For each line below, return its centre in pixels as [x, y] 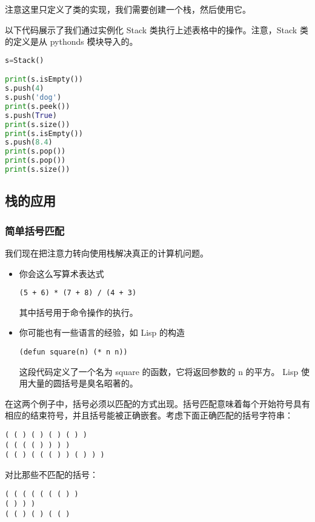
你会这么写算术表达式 [61, 273]
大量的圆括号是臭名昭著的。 [83, 383]
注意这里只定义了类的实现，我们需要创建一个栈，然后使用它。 [128, 9]
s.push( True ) [31, 115]
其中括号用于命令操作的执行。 [78, 312]
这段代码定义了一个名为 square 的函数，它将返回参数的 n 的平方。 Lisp [159, 371]
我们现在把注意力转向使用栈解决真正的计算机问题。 [107, 253]
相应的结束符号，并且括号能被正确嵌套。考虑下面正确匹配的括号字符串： [149, 415]
